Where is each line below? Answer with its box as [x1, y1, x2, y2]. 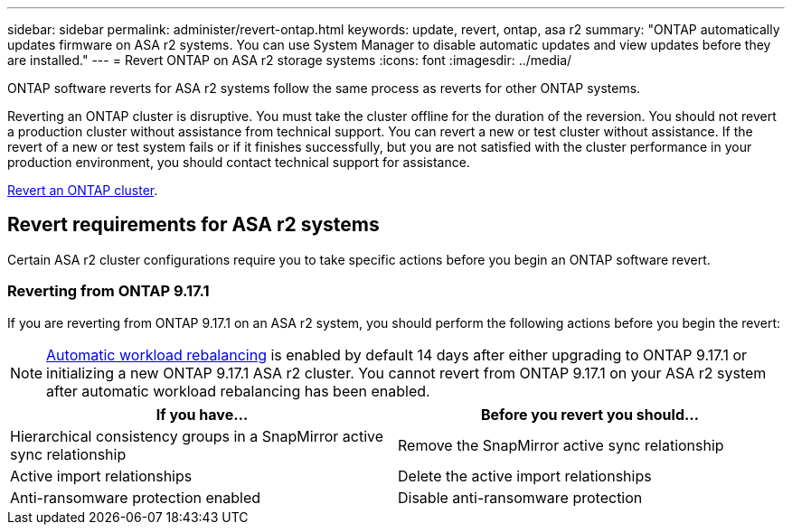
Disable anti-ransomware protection [398, 488, 643, 507]
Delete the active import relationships [398, 466, 652, 485]
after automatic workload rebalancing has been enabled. [46, 381, 430, 400]
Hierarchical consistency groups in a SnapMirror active [10, 426, 384, 445]
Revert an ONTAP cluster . [7, 182, 158, 198]
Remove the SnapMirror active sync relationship [398, 435, 724, 454]
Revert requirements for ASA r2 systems [7, 213, 380, 237]
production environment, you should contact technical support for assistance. [7, 154, 470, 170]
